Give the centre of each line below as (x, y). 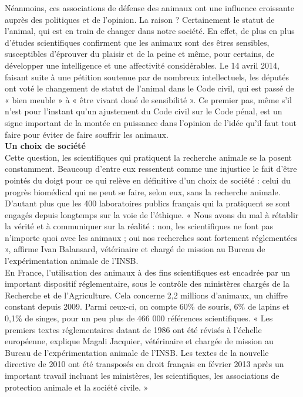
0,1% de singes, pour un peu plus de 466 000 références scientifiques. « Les (139, 318)
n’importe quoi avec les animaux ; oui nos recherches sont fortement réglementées (151, 237)
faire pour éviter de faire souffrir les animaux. (87, 134)
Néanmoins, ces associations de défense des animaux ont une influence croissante (150, 8)
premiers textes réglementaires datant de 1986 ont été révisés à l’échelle (133, 329)
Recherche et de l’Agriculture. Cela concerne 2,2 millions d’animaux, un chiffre (146, 295)
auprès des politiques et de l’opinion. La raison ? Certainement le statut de (140, 19)
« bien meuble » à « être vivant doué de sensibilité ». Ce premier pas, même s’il (148, 99)
